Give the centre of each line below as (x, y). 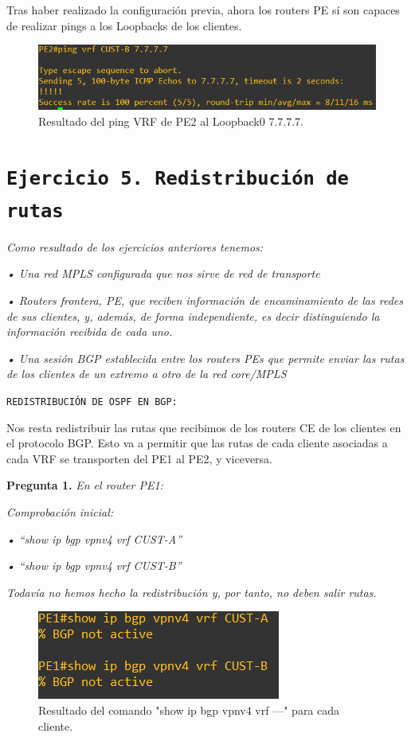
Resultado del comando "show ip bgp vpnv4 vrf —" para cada (189, 710)
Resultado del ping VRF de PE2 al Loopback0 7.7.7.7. (171, 121)
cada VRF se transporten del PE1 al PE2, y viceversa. (140, 458)
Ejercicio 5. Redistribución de (178, 179)
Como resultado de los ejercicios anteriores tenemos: (135, 246)
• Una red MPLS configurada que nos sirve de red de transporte (163, 273)
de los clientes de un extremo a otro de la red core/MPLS (147, 374)
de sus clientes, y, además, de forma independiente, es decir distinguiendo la (193, 316)
